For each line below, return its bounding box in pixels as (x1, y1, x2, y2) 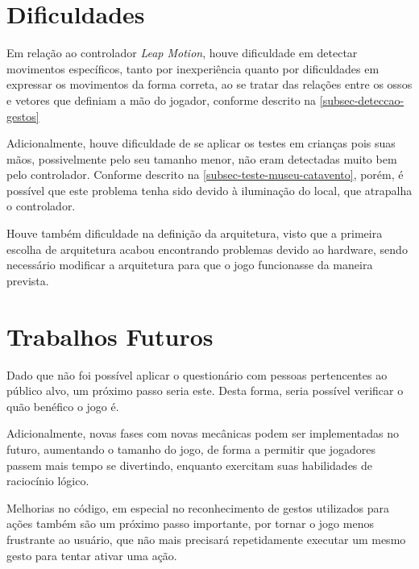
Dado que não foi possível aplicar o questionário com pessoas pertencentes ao (6, 366, 388, 383)
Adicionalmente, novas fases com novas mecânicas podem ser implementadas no (6, 425, 399, 442)
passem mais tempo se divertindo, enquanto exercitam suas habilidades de (6, 456, 373, 473)
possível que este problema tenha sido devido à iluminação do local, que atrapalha (6, 181, 413, 198)
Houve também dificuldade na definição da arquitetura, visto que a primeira (6, 225, 383, 242)
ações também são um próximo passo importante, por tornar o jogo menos (6, 515, 374, 532)
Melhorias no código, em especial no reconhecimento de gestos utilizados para (6, 499, 389, 516)
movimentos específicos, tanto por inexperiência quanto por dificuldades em (6, 60, 380, 77)
